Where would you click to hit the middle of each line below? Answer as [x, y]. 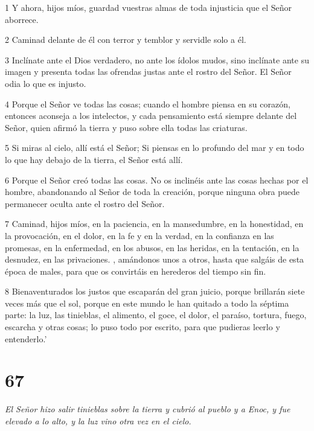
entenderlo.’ [26, 338]
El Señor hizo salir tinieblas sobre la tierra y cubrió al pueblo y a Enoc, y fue [148, 409]
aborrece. [22, 19]
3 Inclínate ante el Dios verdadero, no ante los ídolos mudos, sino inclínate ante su [157, 59]
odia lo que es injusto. [46, 83]
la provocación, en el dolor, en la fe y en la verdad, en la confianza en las [139, 235]
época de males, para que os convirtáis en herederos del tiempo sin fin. [136, 271]
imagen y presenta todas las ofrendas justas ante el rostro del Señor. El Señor [148, 72]
